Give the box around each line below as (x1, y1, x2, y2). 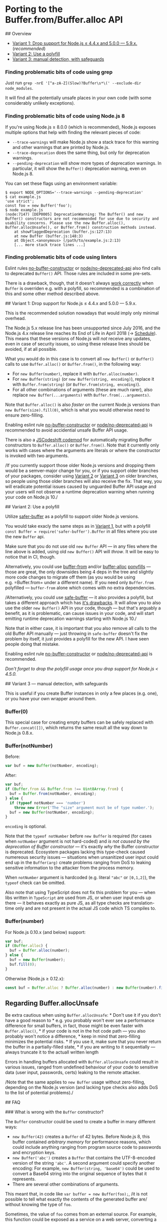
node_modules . (5, 85, 33, 91)
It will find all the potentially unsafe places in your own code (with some (5, 95, 152, 101)
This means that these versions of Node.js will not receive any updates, (5, 335, 152, 341)
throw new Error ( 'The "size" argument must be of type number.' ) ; (14, 805, 155, 810)
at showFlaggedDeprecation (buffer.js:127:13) (14, 229, 112, 234)
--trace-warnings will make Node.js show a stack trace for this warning (12, 139, 159, 145)
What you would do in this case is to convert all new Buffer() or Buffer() (5, 355, 155, 362)
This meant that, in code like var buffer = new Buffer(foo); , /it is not (5, 1191, 148, 1197)
